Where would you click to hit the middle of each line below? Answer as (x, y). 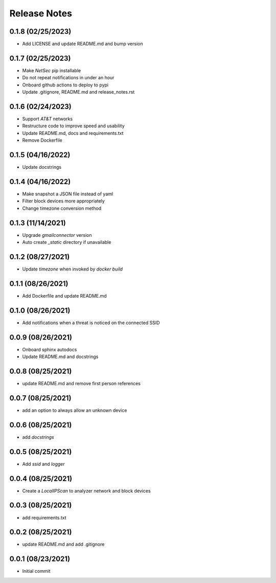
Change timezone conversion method (62, 208)
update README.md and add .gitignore (63, 544)
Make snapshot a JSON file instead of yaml (68, 194)
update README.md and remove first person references (81, 384)
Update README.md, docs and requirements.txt (73, 133)
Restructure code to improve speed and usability (73, 126)
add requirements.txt (44, 518)
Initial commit (36, 571)
